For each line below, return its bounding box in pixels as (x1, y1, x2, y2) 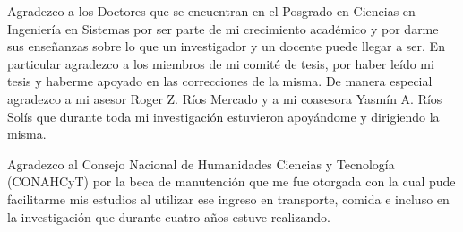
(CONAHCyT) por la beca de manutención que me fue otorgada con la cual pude (7, 172, 456, 191)
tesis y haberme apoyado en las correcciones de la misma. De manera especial (7, 72, 433, 90)
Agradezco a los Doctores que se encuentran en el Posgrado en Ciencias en (7, 2, 416, 20)
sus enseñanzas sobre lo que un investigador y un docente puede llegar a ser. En (7, 37, 445, 56)
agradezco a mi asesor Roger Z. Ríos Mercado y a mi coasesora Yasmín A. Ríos (7, 89, 442, 107)
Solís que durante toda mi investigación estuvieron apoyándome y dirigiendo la (7, 107, 440, 125)
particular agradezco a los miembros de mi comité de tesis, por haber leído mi (7, 54, 434, 73)
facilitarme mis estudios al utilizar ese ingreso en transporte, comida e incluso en (7, 189, 450, 208)
